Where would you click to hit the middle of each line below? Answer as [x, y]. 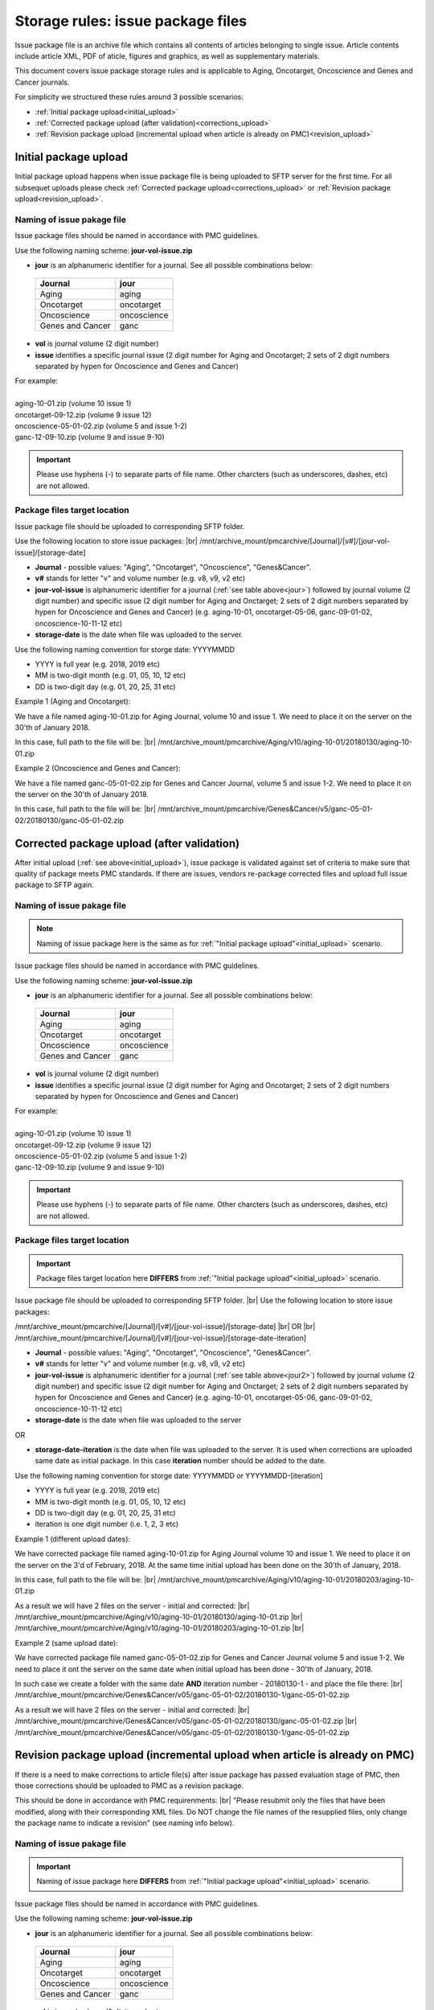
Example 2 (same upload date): [66, 1643]
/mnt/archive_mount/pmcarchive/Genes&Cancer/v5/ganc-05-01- [265, 809]
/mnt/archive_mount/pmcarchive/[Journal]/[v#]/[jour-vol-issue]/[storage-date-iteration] [161, 1338]
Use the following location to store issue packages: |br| [106, 541]
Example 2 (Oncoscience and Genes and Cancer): [98, 769]
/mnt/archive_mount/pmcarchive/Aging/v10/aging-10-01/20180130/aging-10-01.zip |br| [159, 1617]
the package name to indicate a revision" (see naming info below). [125, 1823]
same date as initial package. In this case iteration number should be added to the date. [180, 1461]
